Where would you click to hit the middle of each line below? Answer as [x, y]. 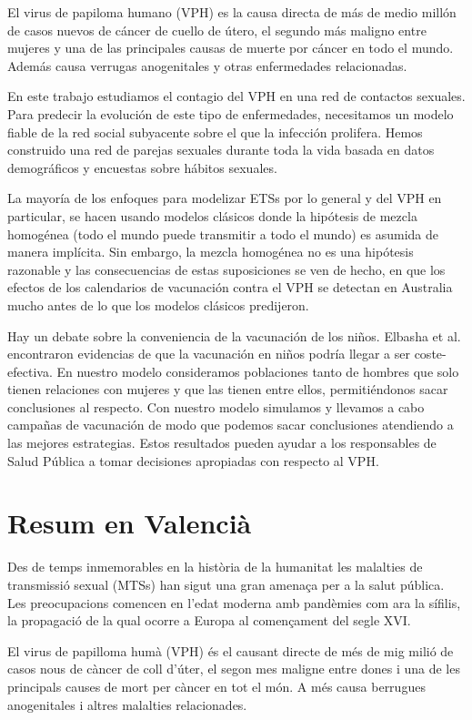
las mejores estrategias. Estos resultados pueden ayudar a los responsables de [222, 443]
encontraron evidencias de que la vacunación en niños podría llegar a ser [209, 354]
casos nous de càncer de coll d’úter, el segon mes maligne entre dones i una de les [234, 669]
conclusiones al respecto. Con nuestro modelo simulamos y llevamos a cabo [216, 406]
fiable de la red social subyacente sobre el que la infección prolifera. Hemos [215, 132]
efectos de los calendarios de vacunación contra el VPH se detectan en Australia [230, 287]
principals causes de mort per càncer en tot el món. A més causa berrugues [216, 686]
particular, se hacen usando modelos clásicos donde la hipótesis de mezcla [212, 215]
